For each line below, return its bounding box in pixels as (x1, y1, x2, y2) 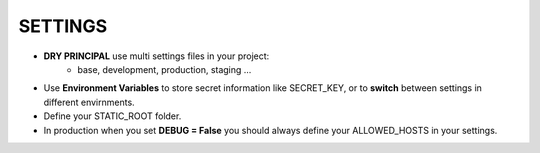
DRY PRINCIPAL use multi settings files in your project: (43, 50, 270, 62)
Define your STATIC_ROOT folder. (43, 110, 182, 122)
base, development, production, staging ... (77, 63, 252, 75)
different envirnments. (43, 96, 135, 108)
